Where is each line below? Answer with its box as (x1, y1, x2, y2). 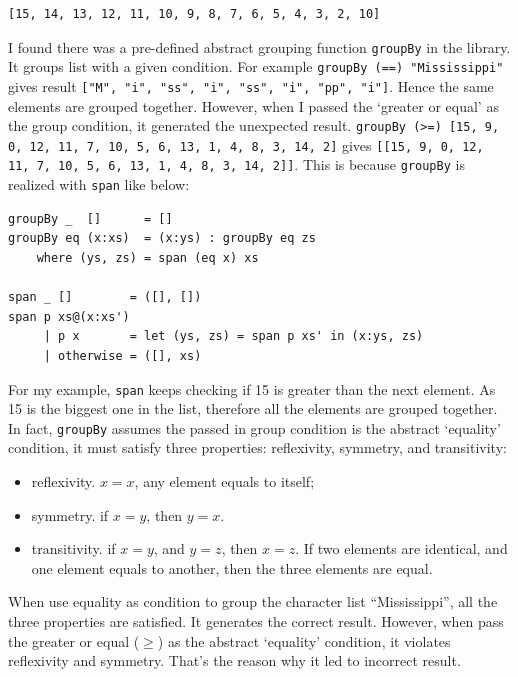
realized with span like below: (8, 174, 190, 195)
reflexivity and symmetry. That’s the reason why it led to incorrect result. (8, 650, 461, 671)
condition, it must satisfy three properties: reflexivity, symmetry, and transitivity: (8, 437, 507, 458)
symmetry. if (31, 504, 109, 525)
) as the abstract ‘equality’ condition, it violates (157, 630, 451, 651)
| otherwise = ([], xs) (43, 348, 202, 363)
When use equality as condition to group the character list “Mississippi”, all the (8, 591, 498, 612)
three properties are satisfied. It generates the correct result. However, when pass (8, 611, 504, 631)
